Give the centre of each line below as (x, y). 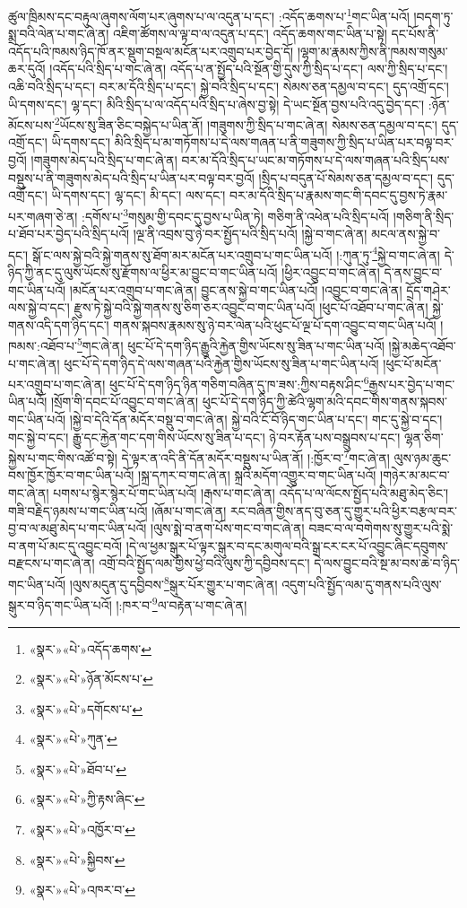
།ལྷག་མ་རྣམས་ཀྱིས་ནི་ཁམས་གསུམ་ (372, 51)
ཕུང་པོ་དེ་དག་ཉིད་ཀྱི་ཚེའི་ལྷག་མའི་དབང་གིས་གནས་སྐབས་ (324, 402)
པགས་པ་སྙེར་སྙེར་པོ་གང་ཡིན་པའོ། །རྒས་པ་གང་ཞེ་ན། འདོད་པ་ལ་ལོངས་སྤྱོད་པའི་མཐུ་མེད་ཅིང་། (251, 493)
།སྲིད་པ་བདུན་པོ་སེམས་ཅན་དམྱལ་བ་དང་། (346, 177)
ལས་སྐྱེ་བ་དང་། (39, 307)
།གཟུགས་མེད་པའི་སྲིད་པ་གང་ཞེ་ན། (104, 160)
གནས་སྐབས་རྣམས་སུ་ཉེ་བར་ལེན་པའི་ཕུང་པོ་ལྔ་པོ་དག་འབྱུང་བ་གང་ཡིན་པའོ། (275, 324)
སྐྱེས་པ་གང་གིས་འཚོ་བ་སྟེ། (63, 457)
